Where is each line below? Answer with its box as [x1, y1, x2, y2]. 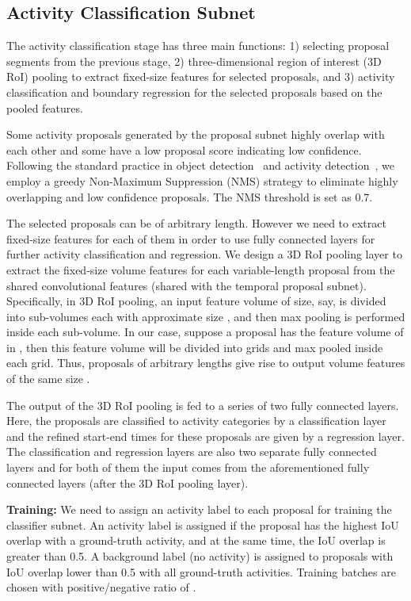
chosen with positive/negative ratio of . [6, 579, 196, 595]
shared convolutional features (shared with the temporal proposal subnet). [6, 277, 367, 293]
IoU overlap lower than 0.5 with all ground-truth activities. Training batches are [6, 563, 396, 580]
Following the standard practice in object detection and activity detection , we [6, 157, 394, 174]
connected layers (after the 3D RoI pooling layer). [6, 474, 249, 491]
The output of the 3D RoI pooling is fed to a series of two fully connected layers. [6, 396, 399, 413]
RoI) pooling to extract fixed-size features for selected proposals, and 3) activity [6, 68, 395, 85]
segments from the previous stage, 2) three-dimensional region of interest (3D [6, 52, 382, 69]
